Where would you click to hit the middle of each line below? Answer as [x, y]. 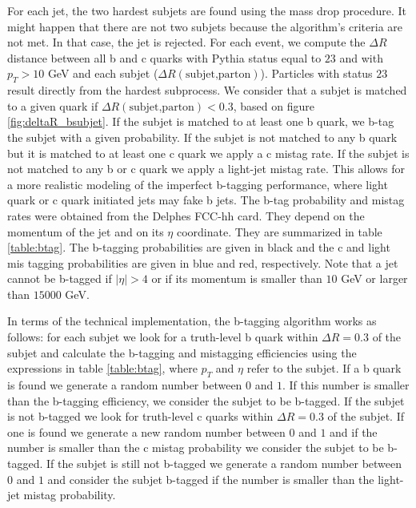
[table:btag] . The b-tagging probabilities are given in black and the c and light [199, 247]
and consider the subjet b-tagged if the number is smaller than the [211, 479]
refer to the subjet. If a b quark [324, 368]
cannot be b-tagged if [60, 278]
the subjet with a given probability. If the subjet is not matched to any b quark [202, 137]
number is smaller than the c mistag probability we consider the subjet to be [196, 448]
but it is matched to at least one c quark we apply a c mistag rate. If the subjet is [208, 153]
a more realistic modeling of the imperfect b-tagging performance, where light [198, 184]
